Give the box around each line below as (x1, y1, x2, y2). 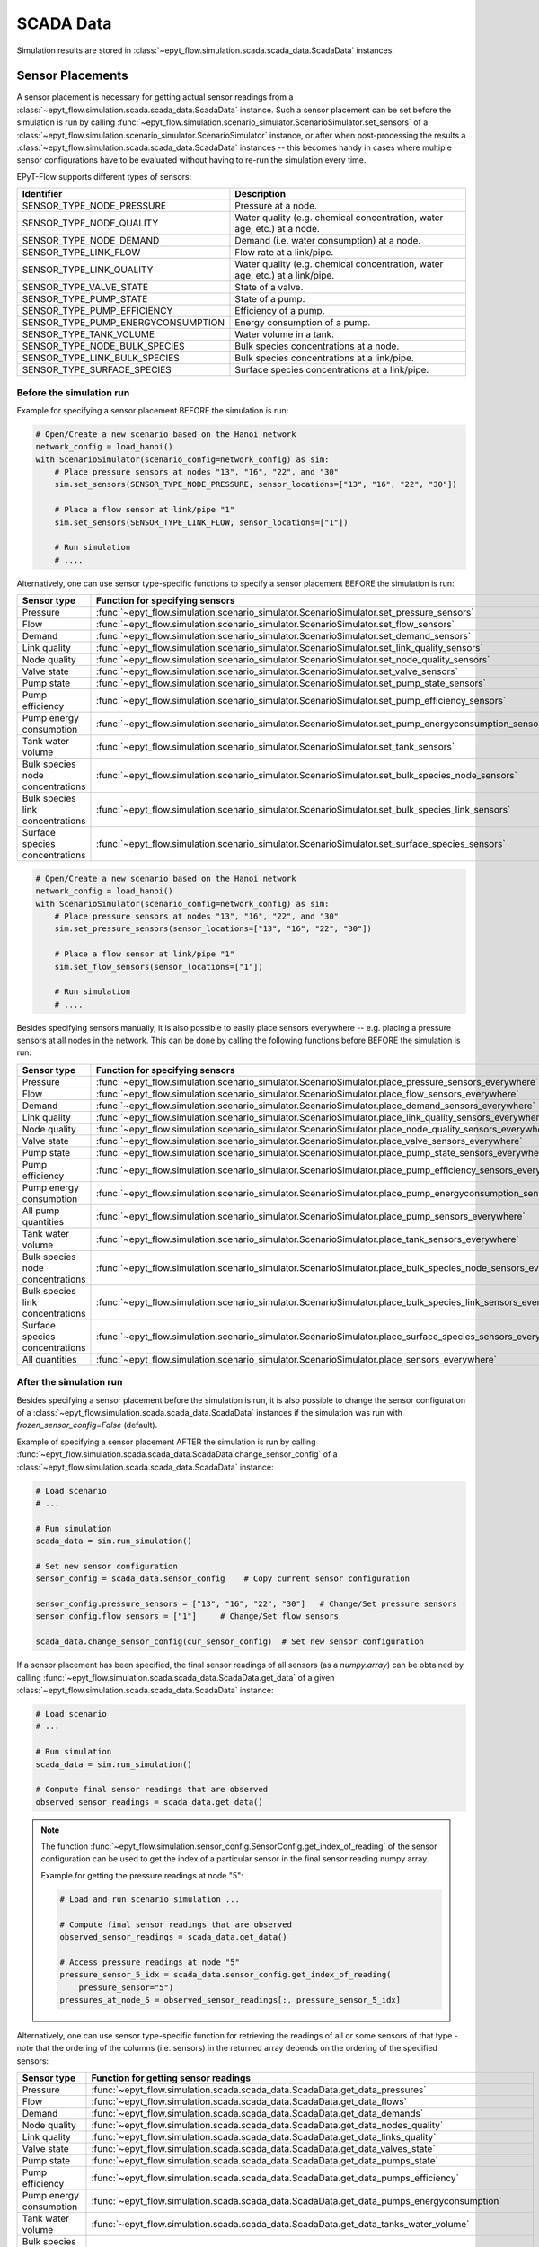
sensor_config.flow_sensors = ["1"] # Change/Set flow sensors (35, 1612, 340, 1621)
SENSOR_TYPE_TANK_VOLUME (22, 328, 155, 341)
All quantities (22, 1353, 77, 1365)
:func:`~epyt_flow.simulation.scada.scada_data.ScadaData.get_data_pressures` (91, 2083, 427, 2096)
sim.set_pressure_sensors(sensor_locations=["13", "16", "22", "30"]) (54, 924, 373, 934)
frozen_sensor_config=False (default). (16, 1420, 158, 1431)
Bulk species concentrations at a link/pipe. (234, 351, 415, 364)
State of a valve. (234, 281, 304, 294)
